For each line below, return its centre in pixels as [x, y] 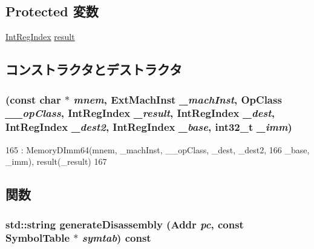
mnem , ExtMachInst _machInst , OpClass [178, 99]
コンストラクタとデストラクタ [94, 69]
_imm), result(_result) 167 [56, 161]
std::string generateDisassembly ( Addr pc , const [125, 224]
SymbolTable [38, 238]
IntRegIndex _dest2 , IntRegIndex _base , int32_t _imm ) [149, 127]
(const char [33, 99]
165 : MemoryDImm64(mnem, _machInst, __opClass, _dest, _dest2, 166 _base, [158, 149]
